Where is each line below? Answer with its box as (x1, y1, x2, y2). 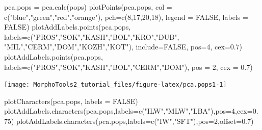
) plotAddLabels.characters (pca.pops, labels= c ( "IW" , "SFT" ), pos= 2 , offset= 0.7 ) (11, 116, 254, 126)
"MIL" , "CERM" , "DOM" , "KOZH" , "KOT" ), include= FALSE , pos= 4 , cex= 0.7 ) (4, 41, 243, 52)
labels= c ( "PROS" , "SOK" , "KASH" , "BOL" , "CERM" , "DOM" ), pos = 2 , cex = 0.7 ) (4, 61, 253, 72)
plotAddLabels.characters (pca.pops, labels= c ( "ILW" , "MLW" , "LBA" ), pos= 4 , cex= (4, 106, 253, 116)
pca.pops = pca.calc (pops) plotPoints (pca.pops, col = (4, 2, 172, 12)
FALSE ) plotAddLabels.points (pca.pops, (4, 21, 131, 32)
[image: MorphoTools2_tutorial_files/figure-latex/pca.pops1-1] (4, 81, 227, 89)
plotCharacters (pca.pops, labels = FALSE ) (4, 95, 138, 106)
